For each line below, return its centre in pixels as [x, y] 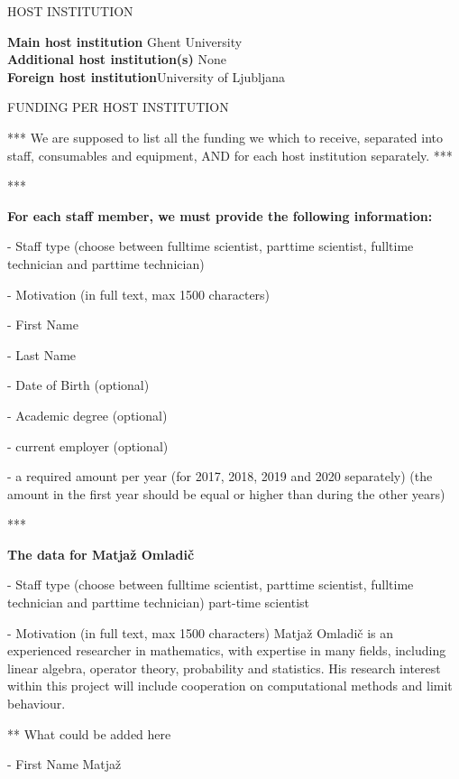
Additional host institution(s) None [117, 59]
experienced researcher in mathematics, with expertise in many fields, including [227, 650]
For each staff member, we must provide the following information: [220, 215]
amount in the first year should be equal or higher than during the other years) [226, 493]
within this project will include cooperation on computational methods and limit [230, 686]
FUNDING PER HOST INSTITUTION [118, 107]
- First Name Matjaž [64, 764]
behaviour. [37, 704]
